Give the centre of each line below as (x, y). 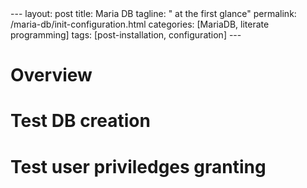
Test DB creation (80, 121)
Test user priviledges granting (138, 166)
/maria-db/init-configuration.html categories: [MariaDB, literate (140, 24)
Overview (51, 75)
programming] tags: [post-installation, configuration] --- (126, 35)
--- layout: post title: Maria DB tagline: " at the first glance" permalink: (153, 13)
